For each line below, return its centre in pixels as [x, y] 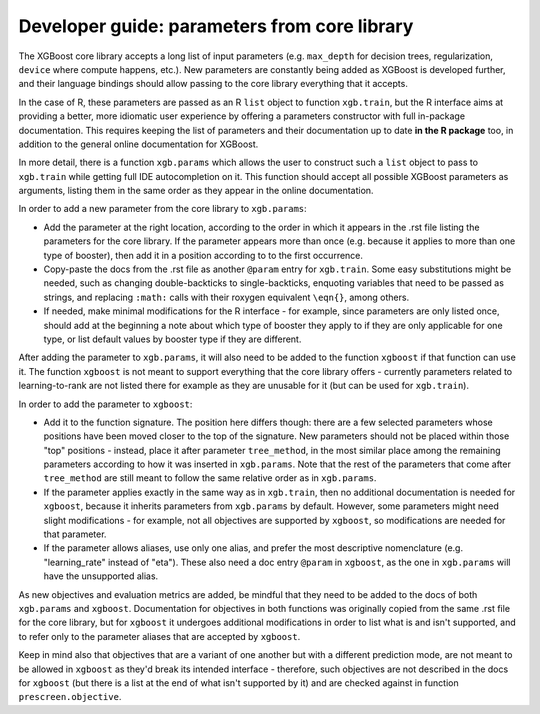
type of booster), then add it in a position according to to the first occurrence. [203, 255]
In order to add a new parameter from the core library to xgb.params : [162, 209]
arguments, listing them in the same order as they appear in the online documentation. [196, 191]
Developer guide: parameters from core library [216, 26]
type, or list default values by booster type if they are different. [172, 339]
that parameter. [75, 534]
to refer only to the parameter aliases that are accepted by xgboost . [159, 636]
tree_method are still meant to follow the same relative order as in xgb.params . [210, 478]
